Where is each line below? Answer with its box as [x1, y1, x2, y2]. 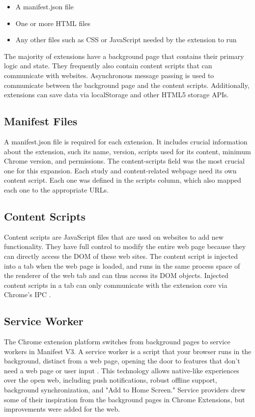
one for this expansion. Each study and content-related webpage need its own [4, 165, 237, 175]
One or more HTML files [15, 18, 90, 28]
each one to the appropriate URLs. [4, 184, 109, 195]
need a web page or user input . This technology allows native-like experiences [4, 365, 239, 375]
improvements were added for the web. [4, 404, 120, 414]
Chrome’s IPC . [4, 289, 51, 300]
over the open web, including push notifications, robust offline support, [4, 375, 217, 385]
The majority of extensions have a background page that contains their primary [4, 51, 244, 61]
